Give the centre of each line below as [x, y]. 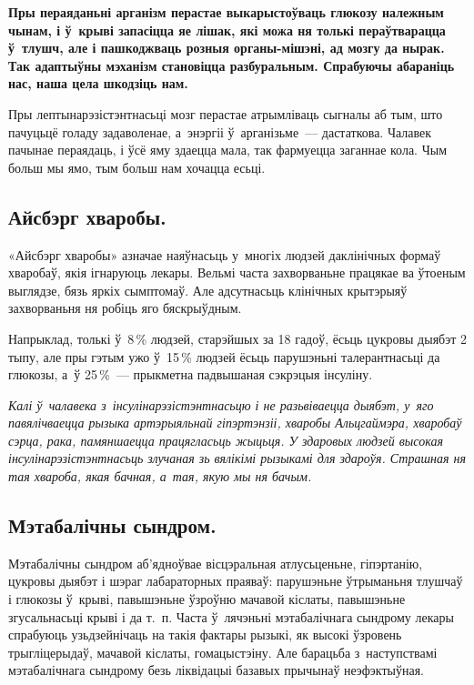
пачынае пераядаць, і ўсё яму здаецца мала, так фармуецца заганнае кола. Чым [228, 150]
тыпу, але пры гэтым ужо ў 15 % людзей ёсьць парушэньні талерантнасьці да [224, 356]
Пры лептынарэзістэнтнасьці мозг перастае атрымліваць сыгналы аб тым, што [226, 113]
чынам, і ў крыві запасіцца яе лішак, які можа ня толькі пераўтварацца [227, 30]
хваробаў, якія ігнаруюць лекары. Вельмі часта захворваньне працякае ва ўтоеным [237, 272]
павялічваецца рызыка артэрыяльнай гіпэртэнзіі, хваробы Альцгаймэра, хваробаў [235, 423]
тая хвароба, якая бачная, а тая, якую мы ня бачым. [160, 476]
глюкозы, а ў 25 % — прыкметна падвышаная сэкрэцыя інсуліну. [191, 374]
